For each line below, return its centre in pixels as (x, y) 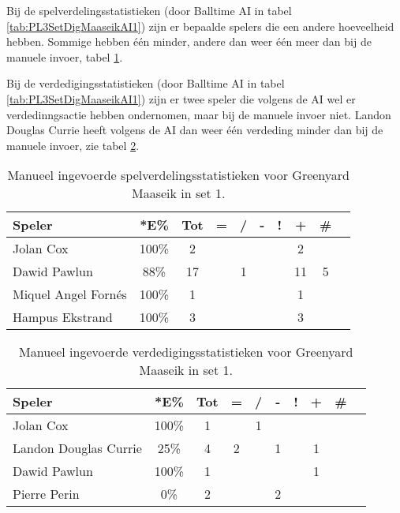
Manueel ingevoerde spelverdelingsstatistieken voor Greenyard (178, 175)
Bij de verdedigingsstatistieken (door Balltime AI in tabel (146, 83)
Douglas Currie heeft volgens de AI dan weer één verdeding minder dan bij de (195, 130)
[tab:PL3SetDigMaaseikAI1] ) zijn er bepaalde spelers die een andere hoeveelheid (200, 26)
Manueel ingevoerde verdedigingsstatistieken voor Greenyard (186, 352)
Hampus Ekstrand (63, 317)
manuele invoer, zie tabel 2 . (73, 145)
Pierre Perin (46, 494)
